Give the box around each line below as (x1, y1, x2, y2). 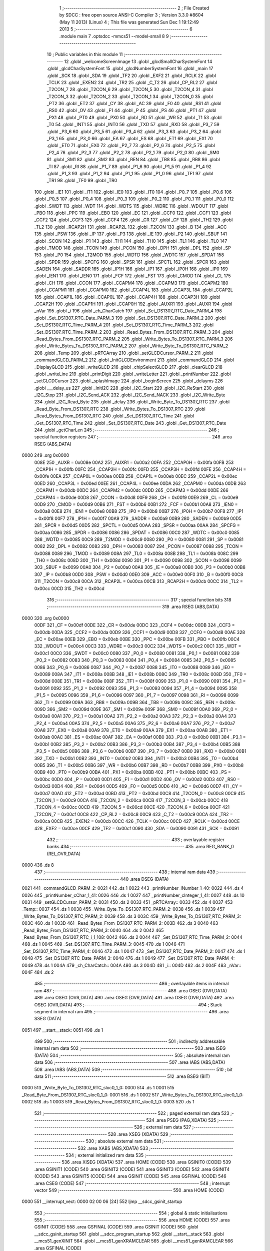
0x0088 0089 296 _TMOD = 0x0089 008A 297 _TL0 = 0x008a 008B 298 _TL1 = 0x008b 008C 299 (34, 550, 238, 556)
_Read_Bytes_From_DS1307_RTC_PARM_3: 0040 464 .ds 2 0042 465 (21, 927, 164, 933)
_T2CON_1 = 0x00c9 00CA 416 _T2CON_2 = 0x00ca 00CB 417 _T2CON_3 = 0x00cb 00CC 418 (34, 797, 228, 803)
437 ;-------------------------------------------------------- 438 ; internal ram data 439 (34, 869, 215, 875)
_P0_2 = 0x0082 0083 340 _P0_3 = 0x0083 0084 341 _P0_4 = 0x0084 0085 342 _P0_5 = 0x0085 (34, 657, 236, 663)
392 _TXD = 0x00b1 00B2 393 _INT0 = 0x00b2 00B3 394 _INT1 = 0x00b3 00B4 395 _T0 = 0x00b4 (34, 755, 238, 761)
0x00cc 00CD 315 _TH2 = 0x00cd (34, 585, 105, 591)
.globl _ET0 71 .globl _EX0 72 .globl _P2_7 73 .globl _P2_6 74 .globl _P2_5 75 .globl (46, 143, 215, 149)
